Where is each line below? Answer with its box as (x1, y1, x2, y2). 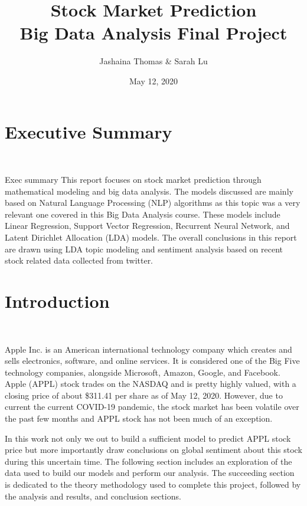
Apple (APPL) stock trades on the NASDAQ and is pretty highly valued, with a (5, 377, 296, 390)
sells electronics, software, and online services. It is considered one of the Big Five (5, 354, 300, 367)
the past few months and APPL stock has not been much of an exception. (5, 412, 273, 425)
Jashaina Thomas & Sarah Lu (99, 55, 208, 67)
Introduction (5, 288, 110, 313)
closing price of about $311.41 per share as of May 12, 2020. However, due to (5, 389, 283, 401)
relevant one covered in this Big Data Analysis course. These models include (5, 208, 280, 220)
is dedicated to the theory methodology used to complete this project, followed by (5, 478, 301, 491)
